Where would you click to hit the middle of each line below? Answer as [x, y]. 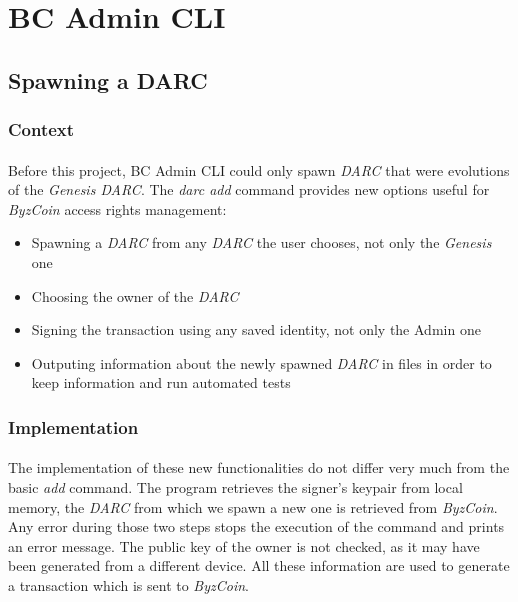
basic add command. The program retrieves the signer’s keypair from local [235, 486]
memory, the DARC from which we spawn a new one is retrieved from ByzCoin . [253, 506]
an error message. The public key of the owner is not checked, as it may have [244, 545]
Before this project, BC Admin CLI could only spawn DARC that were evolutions [259, 169]
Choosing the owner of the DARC [135, 295]
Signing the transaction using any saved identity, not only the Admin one [256, 329]
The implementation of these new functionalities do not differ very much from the [259, 467]
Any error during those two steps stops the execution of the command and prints [256, 526]
